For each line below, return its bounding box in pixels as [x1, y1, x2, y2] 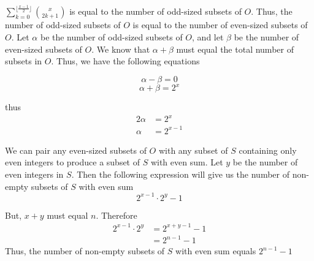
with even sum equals [175, 244, 256, 257]
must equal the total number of [176, 42, 294, 55]
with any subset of [158, 143, 228, 156]
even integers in [5, 168, 64, 181]
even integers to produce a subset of [5, 156, 140, 168]
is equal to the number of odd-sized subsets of [69, 5, 242, 18]
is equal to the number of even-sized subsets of [132, 18, 308, 31]
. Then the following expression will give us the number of [71, 168, 290, 181]
